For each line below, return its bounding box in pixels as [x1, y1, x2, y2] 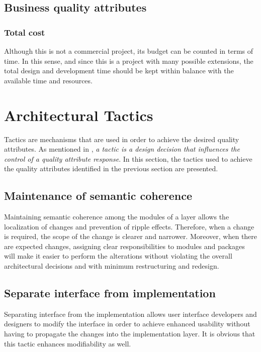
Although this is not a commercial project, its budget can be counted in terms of [4, 46, 253, 56]
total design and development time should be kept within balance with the [4, 65, 234, 76]
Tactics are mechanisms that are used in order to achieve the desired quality [4, 134, 239, 144]
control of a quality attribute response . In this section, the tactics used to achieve [4, 153, 252, 164]
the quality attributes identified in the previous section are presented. [4, 163, 218, 174]
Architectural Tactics [4, 104, 153, 125]
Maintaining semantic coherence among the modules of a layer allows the [4, 211, 229, 222]
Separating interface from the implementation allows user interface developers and [4, 308, 257, 319]
